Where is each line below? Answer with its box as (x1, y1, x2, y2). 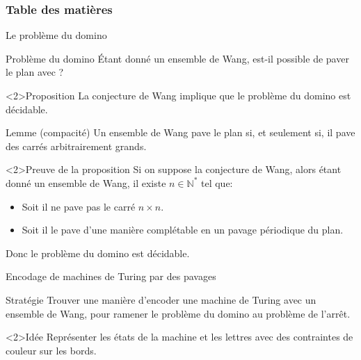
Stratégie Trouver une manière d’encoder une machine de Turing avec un (6, 292, 316, 306)
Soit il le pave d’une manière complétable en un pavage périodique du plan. (22, 222, 344, 237)
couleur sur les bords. (6, 343, 97, 357)
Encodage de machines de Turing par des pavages (6, 269, 216, 284)
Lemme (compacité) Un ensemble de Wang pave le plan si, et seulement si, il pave (6, 125, 355, 140)
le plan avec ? (6, 65, 64, 79)
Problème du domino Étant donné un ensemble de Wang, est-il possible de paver (6, 51, 349, 65)
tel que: (200, 175, 233, 190)
